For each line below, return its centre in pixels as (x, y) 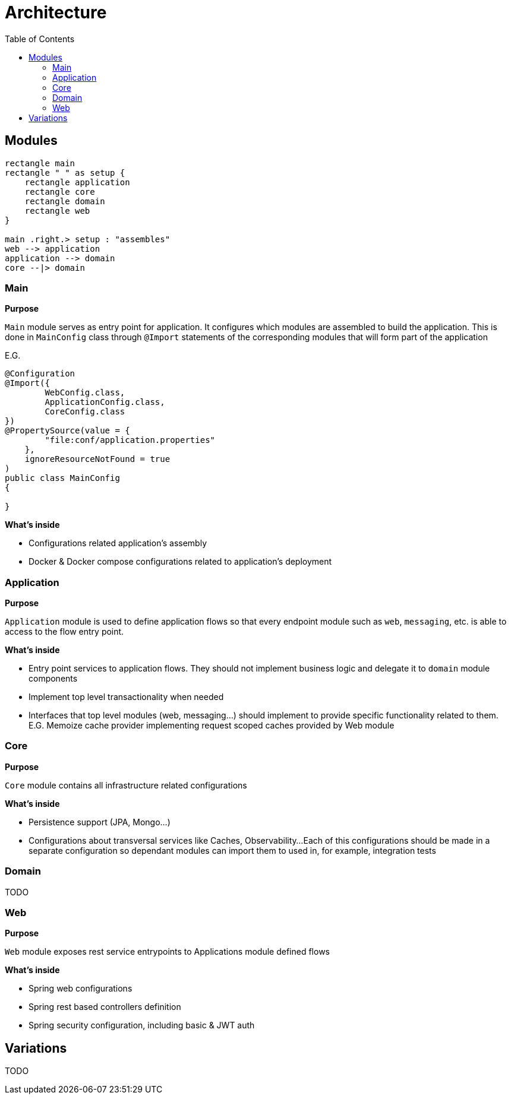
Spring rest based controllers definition (105, 1007)
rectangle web (57, 210)
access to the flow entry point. (64, 632)
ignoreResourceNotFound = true (97, 459)
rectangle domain (65, 201)
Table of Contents (40, 39)
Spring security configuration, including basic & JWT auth (142, 1025)
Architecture (56, 12)
